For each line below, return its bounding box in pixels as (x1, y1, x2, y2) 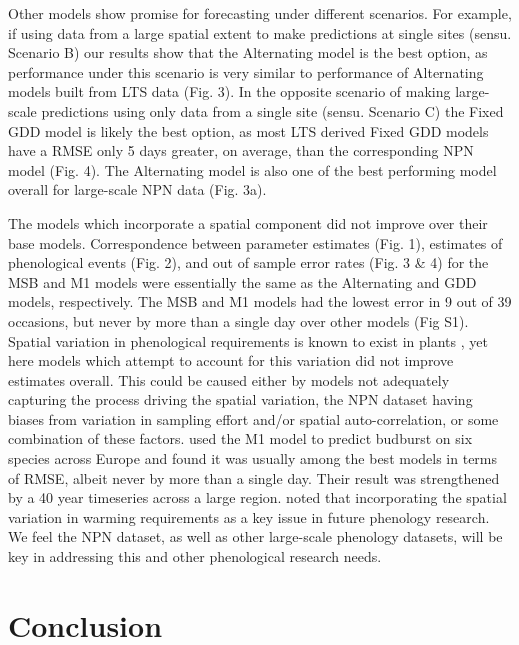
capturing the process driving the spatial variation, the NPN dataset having (8, 389, 473, 410)
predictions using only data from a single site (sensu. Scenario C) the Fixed (41, 100, 504, 121)
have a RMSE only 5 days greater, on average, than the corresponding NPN (8, 140, 474, 161)
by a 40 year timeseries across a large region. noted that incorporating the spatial (8, 487, 507, 508)
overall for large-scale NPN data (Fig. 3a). (8, 179, 267, 200)
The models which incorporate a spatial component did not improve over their (8, 212, 488, 233)
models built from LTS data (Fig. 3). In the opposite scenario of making (8, 81, 451, 102)
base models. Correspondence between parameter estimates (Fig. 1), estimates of (8, 232, 503, 253)
